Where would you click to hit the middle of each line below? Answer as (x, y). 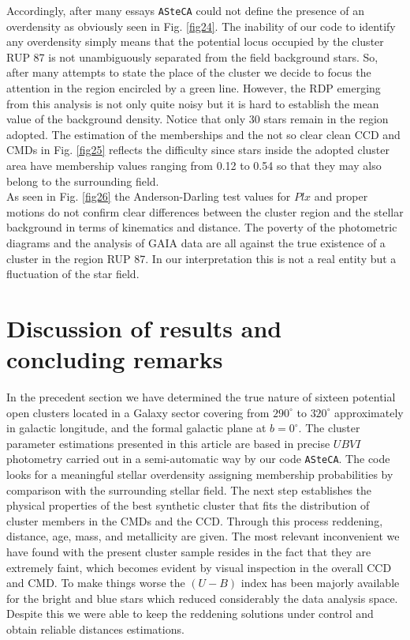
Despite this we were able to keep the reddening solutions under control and (190, 614)
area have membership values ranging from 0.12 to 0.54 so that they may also (194, 165)
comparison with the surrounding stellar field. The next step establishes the (189, 489)
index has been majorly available (320, 583)
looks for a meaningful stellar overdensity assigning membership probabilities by (200, 474)
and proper (341, 196)
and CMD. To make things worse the (96, 583)
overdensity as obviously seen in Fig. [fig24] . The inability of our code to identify (201, 26)
